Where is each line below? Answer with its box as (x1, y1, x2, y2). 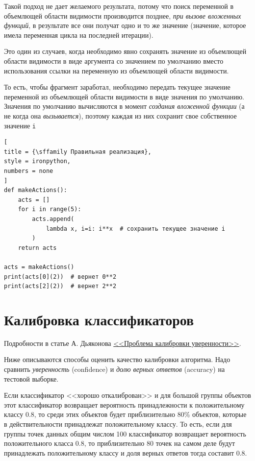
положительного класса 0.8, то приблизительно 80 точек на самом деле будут (4, 438, 235, 448)
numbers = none (4, 167, 53, 174)
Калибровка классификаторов (4, 309, 194, 329)
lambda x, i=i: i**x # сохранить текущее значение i (46, 225, 226, 232)
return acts (18, 244, 57, 251)
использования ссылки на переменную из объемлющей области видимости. (4, 65, 229, 75)
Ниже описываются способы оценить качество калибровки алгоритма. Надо (4, 354, 230, 364)
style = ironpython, (4, 158, 71, 165)
